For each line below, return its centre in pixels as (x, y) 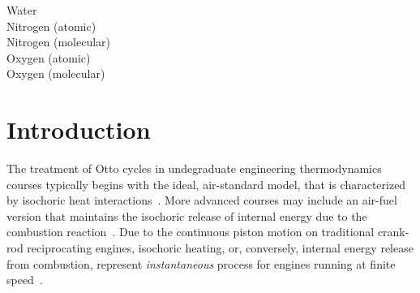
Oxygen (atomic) (49, 57)
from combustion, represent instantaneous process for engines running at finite (201, 263)
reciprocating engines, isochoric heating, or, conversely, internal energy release (220, 248)
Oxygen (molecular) (56, 73)
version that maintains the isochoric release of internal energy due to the (187, 215)
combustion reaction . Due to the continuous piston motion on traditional (191, 232)
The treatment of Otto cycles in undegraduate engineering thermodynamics (194, 168)
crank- (393, 232)
